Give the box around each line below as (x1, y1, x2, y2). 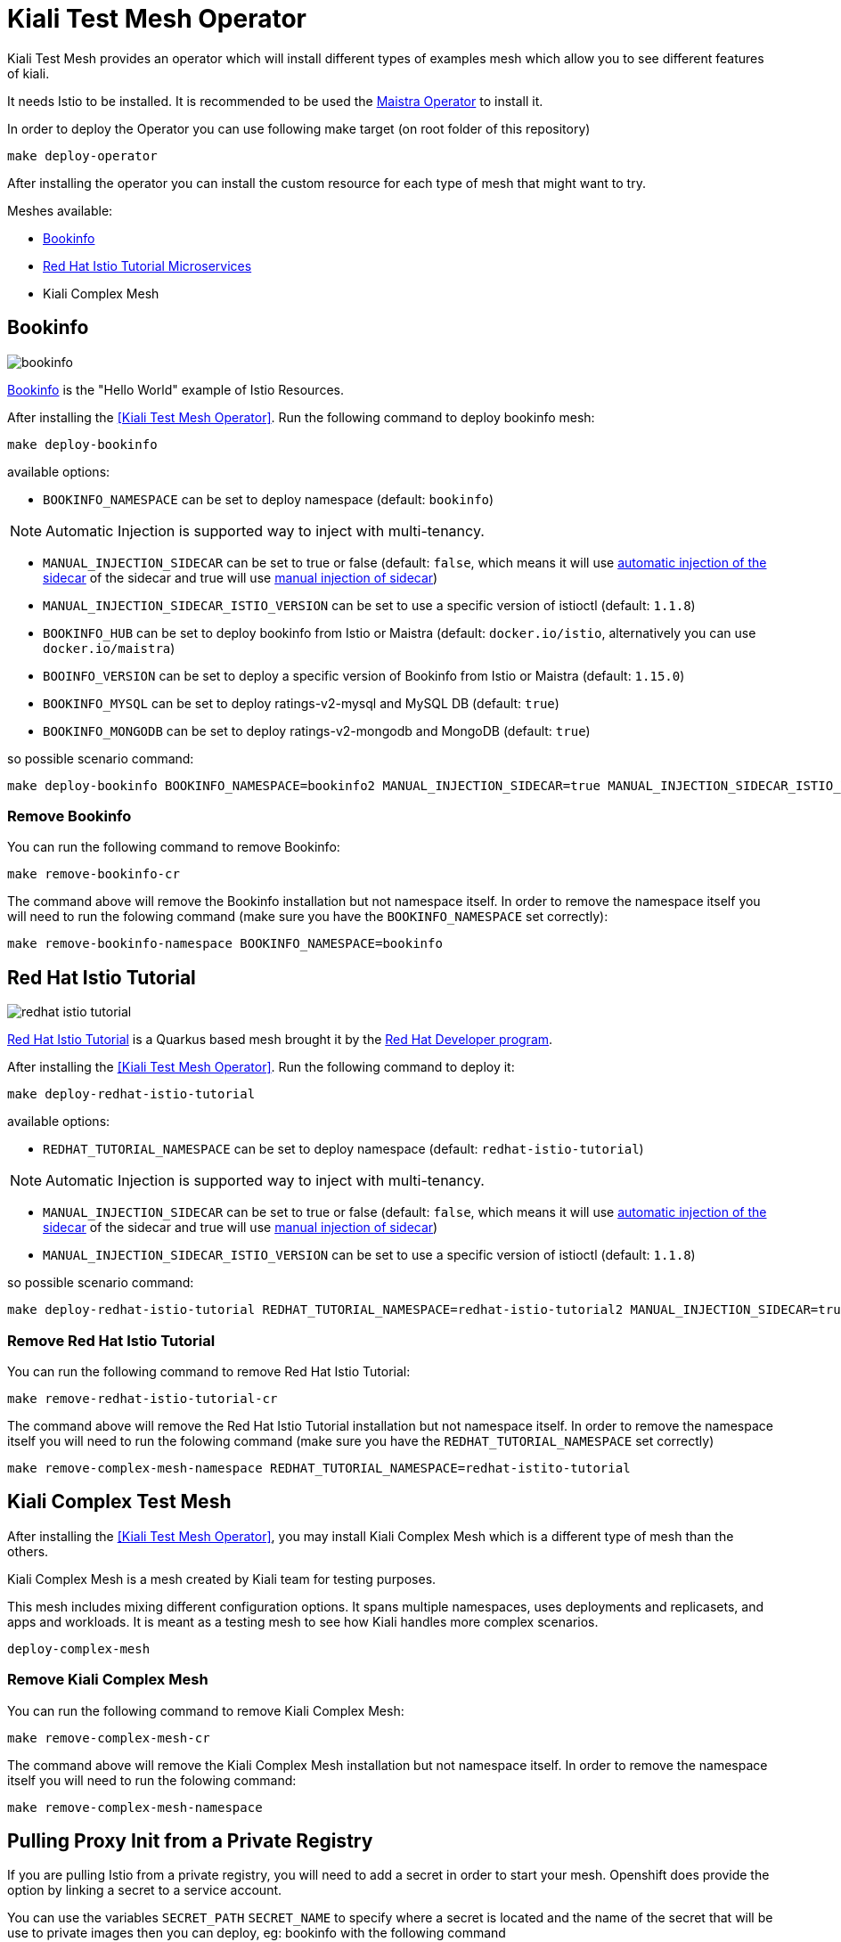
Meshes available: (7, 202, 113, 218)
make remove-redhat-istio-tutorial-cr (7, 1391, 278, 1406)
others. (7, 1543, 49, 1559)
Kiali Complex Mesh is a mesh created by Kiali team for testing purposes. (7, 1571, 437, 1587)
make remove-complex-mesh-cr (7, 1730, 210, 1745)
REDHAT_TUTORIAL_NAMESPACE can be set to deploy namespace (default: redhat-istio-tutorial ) (43, 1141, 644, 1157)
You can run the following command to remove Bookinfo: (7, 839, 340, 855)
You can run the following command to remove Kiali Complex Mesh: (7, 1702, 404, 1718)
